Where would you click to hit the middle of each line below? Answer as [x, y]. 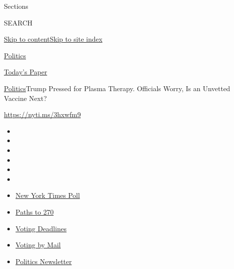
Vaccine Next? [25, 98]
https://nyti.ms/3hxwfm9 [42, 114]
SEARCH [18, 22]
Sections [16, 6]
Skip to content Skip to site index [53, 39]
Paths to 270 [35, 211]
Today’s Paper [26, 72]
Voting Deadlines [41, 228]
